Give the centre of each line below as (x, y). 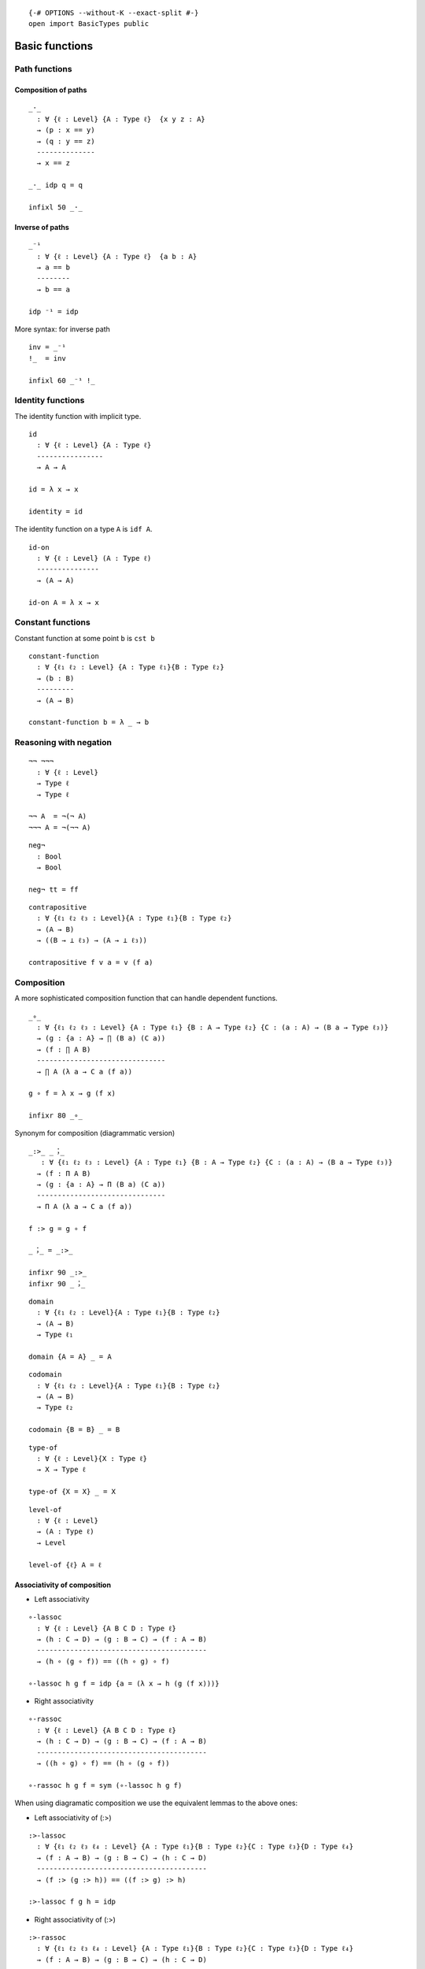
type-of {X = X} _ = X (72, 1492)
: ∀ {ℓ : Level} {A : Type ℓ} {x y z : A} (121, 119)
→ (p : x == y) (66, 130)
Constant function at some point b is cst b (85, 638)
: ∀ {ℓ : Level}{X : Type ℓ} (92, 1459)
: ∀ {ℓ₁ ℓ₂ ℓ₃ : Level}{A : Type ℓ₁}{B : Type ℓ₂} (134, 918)
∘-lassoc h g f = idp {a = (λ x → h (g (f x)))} (124, 1683)
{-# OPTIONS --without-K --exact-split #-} (114, 13)
